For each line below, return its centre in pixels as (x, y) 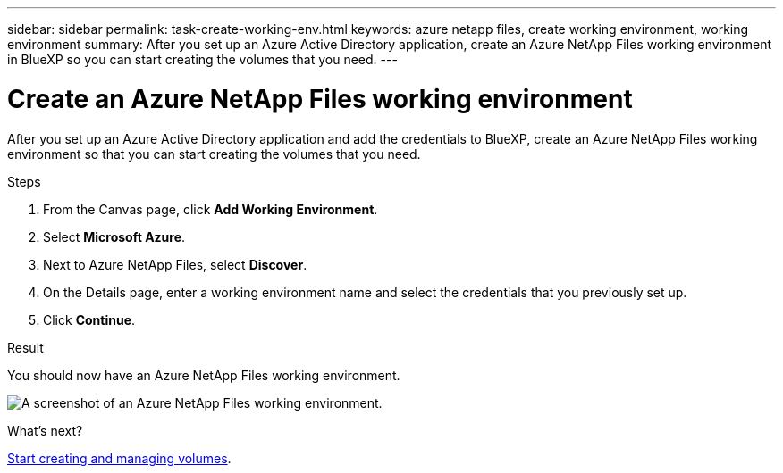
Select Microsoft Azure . (114, 236)
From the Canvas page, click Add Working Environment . (210, 209)
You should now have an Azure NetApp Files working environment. (204, 375)
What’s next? (45, 430)
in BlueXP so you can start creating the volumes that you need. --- (202, 59)
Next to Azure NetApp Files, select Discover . (175, 264)
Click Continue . (89, 319)
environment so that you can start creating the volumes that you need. (214, 154)
